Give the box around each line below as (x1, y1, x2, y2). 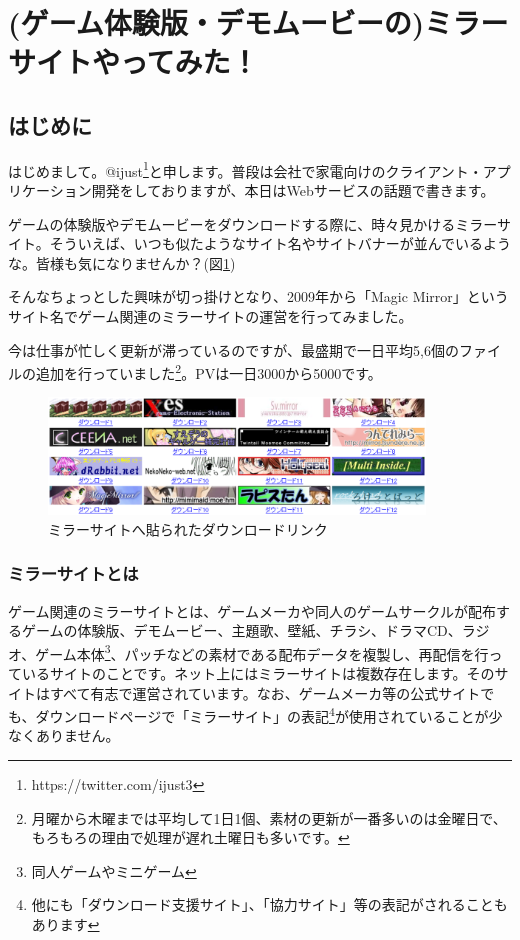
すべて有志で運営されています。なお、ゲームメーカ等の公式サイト (49, 682, 481, 703)
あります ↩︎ (31, 914, 100, 934)
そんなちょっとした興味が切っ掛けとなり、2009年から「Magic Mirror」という (8, 286, 509, 307)
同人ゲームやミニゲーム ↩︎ (31, 860, 197, 881)
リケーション (8, 180, 92, 201)
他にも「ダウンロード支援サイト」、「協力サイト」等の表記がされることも (31, 894, 508, 915)
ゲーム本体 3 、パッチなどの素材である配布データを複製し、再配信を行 (35, 640, 489, 664)
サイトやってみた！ (8, 41, 259, 82)
